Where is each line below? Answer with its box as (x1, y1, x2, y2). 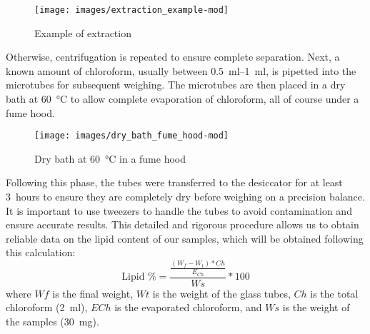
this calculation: (6, 245, 76, 260)
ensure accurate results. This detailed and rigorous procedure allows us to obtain (6, 217, 359, 232)
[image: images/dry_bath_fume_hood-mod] (34, 131, 229, 141)
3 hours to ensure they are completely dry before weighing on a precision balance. (6, 189, 365, 204)
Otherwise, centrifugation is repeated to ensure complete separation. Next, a (6, 49, 340, 64)
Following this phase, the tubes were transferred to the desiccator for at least (6, 175, 343, 190)
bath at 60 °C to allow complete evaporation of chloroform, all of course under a (6, 91, 359, 106)
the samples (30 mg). (6, 313, 99, 328)
